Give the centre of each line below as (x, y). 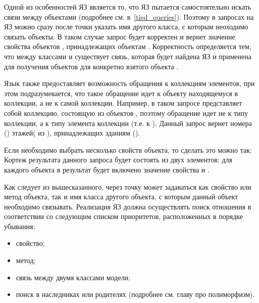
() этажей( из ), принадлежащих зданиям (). (72, 133)
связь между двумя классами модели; (73, 277)
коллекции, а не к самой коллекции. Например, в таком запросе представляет (123, 103)
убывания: (20, 226)
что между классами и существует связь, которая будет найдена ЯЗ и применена (128, 56)
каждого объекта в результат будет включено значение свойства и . (107, 169)
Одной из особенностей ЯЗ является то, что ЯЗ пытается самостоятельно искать (128, 7)
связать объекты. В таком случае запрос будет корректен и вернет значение (120, 36)
